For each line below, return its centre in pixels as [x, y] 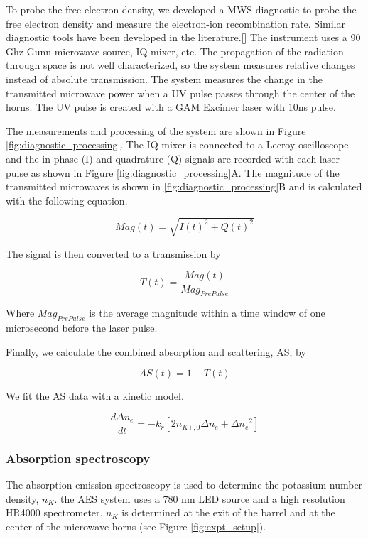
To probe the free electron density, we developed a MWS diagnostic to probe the [181, 9]
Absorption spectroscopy [78, 458]
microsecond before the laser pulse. [82, 328]
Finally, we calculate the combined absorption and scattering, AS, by [156, 351]
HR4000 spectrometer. [54, 512]
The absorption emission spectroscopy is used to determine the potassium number [184, 485]
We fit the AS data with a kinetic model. [95, 396]
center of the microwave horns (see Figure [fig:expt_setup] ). [136, 526]
